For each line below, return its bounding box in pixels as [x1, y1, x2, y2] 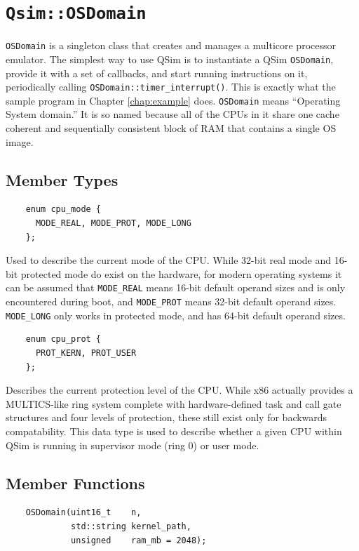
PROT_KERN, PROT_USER [35, 347, 137, 358]
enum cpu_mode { [25, 204, 102, 215]
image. [6, 134, 34, 149]
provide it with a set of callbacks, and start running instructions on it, [6, 65, 308, 80]
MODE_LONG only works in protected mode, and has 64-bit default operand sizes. [6, 307, 346, 322]
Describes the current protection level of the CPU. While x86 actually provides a [6, 383, 353, 397]
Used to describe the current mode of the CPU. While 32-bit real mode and [6, 253, 332, 267]
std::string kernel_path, [71, 521, 191, 531]
